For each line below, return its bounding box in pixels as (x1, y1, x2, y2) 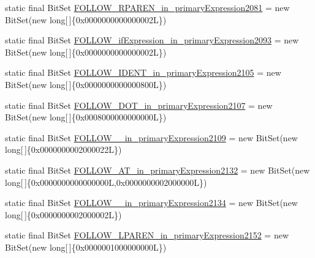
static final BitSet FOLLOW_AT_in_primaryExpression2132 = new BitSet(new (5, 163, 310, 176)
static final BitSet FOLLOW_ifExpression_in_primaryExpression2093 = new (5, 34, 299, 46)
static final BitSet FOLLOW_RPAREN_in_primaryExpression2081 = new (5, 1, 290, 13)
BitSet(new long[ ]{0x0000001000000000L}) (5, 240, 167, 253)
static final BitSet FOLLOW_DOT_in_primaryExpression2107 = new (5, 98, 273, 111)
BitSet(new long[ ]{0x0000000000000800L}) (5, 78, 167, 90)
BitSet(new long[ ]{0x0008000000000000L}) (5, 111, 167, 123)
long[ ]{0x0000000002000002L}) (5, 208, 122, 221)
